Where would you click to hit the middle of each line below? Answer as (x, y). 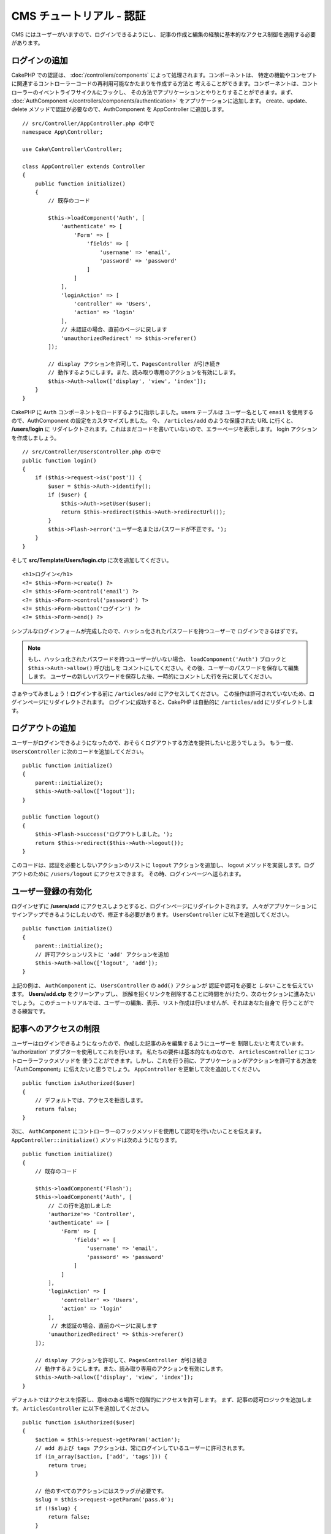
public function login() (59, 461)
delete (19, 109)
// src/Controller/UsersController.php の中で (92, 452)
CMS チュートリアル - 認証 (78, 16)
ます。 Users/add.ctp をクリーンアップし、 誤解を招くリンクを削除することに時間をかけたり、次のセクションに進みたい (163, 994)
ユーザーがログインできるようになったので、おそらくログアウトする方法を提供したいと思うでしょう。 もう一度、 (154, 743)
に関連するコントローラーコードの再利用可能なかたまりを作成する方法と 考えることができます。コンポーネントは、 (157, 83)
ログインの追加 (40, 60)
